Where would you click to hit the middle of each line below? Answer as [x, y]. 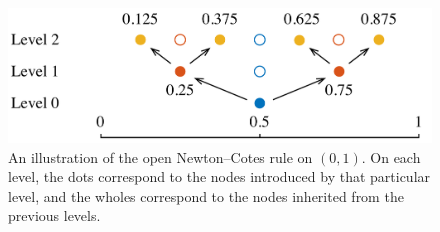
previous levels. [54, 215]
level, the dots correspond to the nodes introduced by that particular [219, 176]
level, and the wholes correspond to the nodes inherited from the [206, 195]
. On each [391, 156]
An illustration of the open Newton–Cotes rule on [160, 156]
